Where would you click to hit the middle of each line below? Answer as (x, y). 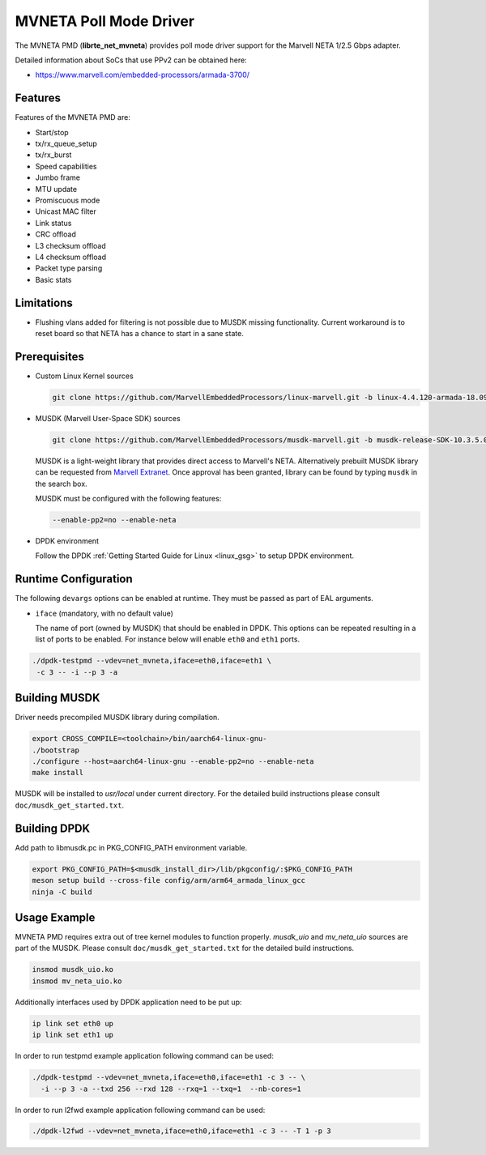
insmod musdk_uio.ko (72, 970)
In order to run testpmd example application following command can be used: (145, 1056)
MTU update (56, 189)
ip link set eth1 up (72, 1035)
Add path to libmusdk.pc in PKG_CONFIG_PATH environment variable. (131, 847)
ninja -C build (62, 892)
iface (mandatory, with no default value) (104, 613)
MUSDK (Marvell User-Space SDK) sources (108, 418)
